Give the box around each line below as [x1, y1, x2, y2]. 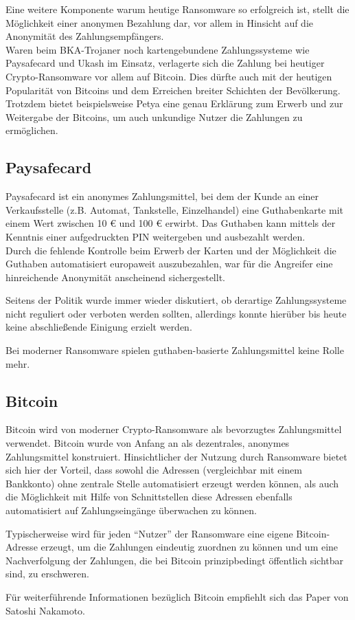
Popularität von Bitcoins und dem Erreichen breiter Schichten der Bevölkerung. [5, 82, 341, 97]
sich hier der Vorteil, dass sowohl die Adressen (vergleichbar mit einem [5, 463, 302, 477]
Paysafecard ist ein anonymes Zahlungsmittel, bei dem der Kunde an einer [5, 189, 319, 203]
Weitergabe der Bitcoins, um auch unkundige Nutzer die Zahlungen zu [5, 109, 303, 124]
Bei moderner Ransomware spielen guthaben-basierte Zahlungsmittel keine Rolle [5, 343, 344, 357]
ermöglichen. [5, 123, 58, 137]
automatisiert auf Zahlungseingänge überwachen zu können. [5, 503, 257, 518]
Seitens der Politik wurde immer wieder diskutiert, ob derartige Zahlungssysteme [5, 293, 347, 307]
